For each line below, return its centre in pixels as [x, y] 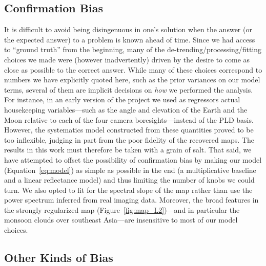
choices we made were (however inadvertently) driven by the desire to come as [127, 59]
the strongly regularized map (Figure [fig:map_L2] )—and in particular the [122, 209]
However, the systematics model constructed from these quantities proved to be [129, 130]
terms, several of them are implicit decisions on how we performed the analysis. [129, 89]
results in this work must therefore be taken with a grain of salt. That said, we [128, 150]
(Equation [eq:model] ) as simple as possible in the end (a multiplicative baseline [130, 170]
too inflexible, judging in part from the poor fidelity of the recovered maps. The [129, 139]
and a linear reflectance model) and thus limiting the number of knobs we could [129, 180]
